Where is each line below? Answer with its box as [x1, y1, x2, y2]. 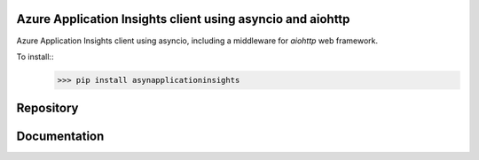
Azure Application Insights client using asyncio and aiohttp [16, 11, 350, 27]
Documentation [16, 129, 105, 144]
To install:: [16, 51, 54, 62]
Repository [16, 101, 79, 116]
